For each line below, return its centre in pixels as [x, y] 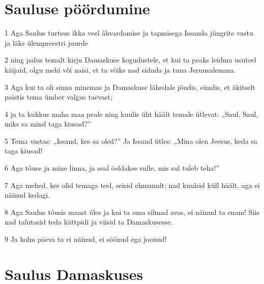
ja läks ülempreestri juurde [47, 42]
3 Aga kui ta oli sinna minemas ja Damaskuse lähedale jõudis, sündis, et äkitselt [130, 87]
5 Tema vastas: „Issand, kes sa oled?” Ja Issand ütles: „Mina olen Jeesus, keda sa [131, 140]
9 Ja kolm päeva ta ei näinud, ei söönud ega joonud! [86, 239]
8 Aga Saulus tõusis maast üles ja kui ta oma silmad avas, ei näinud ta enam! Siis [132, 212]
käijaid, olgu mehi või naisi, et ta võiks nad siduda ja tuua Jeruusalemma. [120, 69]
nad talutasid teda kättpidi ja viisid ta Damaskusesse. [89, 222]
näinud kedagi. [27, 195]
